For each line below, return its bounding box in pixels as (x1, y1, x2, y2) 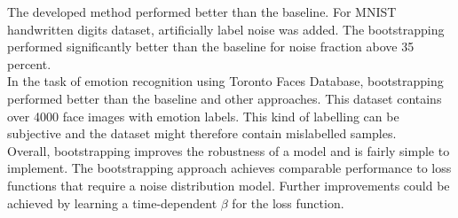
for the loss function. (232, 193, 344, 212)
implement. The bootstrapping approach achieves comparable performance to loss (7, 159, 452, 177)
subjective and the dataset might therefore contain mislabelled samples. (7, 124, 397, 143)
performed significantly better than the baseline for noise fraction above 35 (7, 37, 415, 56)
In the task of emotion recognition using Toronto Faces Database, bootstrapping (7, 72, 444, 90)
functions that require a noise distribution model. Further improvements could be (7, 175, 450, 194)
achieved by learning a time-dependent (7, 193, 217, 212)
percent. (7, 54, 51, 73)
